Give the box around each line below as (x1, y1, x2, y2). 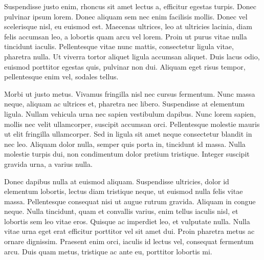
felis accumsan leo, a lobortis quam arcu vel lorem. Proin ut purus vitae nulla (4, 31, 247, 41)
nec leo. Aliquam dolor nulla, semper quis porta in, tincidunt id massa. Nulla (4, 138, 246, 149)
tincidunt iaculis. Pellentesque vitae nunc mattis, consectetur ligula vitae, (4, 41, 234, 52)
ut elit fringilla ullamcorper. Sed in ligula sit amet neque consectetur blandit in (4, 128, 252, 139)
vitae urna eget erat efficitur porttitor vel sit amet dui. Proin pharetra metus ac (4, 226, 255, 236)
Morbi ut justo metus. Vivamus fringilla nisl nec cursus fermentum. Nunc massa (4, 88, 255, 99)
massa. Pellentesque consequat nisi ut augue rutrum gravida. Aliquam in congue (4, 196, 256, 206)
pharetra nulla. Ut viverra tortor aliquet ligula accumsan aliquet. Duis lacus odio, (4, 51, 260, 61)
